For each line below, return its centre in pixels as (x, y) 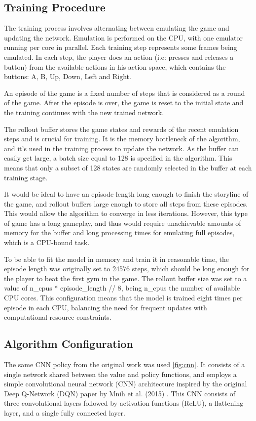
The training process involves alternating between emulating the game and (117, 28)
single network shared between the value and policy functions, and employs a (120, 374)
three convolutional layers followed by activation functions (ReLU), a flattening (124, 403)
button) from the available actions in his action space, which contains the (115, 66)
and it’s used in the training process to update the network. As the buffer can (122, 148)
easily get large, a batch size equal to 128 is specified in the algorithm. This (118, 158)
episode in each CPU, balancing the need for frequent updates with (106, 307)
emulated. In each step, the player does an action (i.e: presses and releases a (119, 57)
